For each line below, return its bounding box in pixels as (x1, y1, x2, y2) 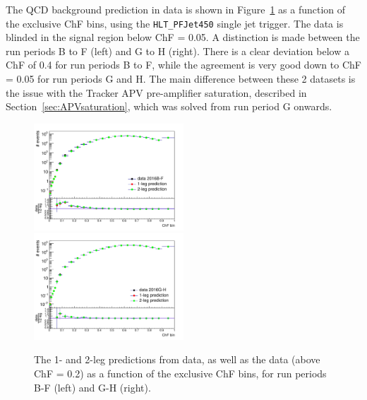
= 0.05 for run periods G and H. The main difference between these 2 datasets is (6, 71, 356, 86)
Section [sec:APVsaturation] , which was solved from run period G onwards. (6, 99, 332, 114)
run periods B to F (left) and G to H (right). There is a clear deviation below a (6, 43, 349, 58)
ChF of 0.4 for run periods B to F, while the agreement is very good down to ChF (6, 57, 361, 72)
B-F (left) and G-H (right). (34, 380, 151, 394)
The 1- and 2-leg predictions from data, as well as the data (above (34, 352, 320, 367)
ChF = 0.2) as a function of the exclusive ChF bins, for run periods (34, 366, 327, 381)
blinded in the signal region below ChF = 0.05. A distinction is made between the (6, 30, 360, 45)
